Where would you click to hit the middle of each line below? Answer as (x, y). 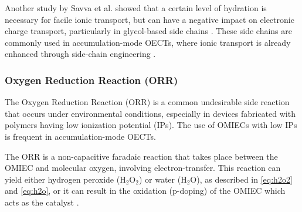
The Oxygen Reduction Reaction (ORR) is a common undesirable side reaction (147, 102)
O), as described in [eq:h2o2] (241, 179)
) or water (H (163, 179)
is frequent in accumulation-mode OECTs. (80, 136)
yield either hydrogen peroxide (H (65, 179)
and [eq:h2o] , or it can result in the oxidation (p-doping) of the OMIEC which (145, 191)
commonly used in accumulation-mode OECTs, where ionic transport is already (148, 42)
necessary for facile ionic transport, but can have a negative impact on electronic (150, 19)
